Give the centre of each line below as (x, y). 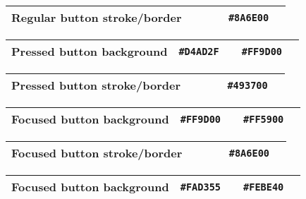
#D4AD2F (199, 51)
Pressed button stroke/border (96, 85)
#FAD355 (201, 187)
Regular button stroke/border (97, 17)
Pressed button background (90, 51)
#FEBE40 (264, 187)
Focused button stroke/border (97, 153)
